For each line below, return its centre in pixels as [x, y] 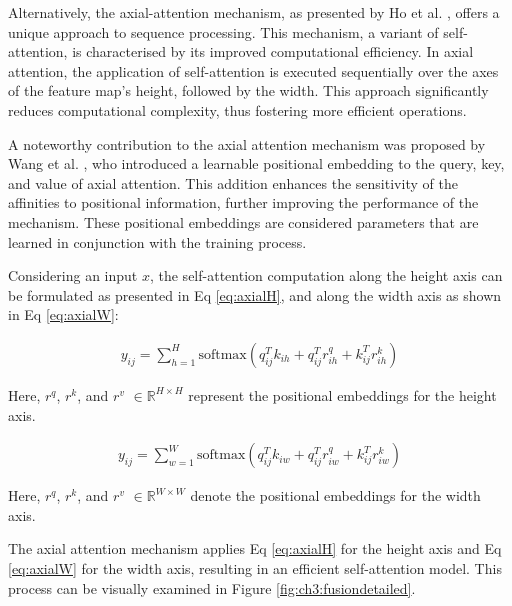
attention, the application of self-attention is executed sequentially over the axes [253, 70]
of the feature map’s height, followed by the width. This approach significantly [248, 90]
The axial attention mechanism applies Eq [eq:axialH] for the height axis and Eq [255, 548]
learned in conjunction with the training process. [157, 241]
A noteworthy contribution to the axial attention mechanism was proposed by [247, 143]
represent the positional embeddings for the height [342, 394]
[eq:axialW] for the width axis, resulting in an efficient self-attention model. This [255, 567]
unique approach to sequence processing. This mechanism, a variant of [223, 31]
